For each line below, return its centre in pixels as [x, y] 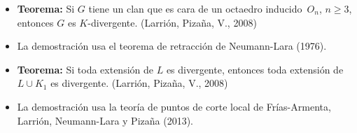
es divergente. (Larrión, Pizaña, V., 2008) [139, 83]
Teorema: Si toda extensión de [85, 69]
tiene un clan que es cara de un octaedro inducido [195, 8]
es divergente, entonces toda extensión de [255, 69]
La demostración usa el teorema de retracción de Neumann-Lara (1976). [172, 46]
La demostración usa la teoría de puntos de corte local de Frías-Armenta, [174, 106]
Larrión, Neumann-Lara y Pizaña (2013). [105, 120]
